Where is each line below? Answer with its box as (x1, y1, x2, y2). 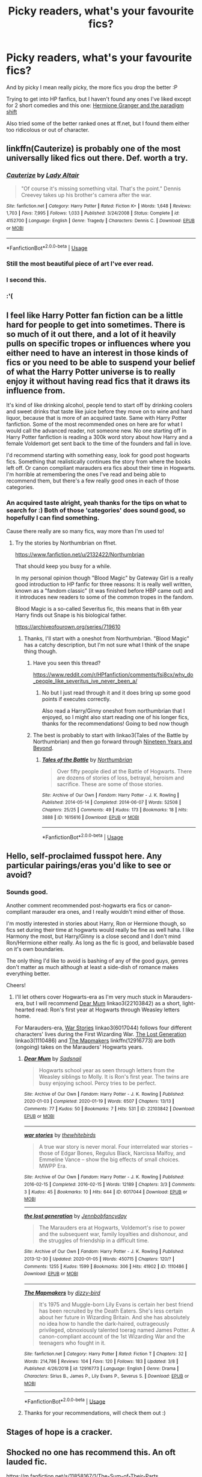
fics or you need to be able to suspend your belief (6, 357, 195, 368)
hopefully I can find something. (6, 514, 100, 522)
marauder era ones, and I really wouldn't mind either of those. (32, 908, 185, 915)
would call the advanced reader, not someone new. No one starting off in (6, 427, 187, 434)
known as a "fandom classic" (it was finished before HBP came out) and (14, 587, 194, 594)
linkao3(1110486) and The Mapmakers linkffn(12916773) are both (14, 1037, 176, 1044)
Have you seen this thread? (32, 659, 101, 666)
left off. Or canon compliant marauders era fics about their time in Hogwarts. (6, 464, 195, 472)
